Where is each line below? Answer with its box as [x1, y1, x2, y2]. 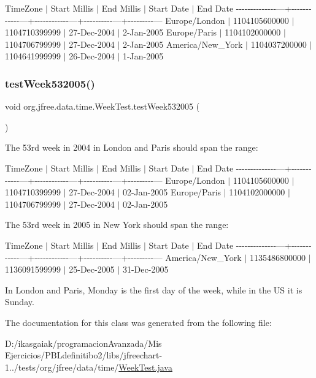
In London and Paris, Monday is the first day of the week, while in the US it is [5, 283, 303, 296]
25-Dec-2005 [69, 263, 115, 276]
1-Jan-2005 [122, 50, 164, 62]
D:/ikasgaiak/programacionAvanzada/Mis [5, 336, 162, 349]
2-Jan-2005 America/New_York [122, 37, 243, 50]
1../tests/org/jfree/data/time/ [5, 360, 119, 373]
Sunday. [5, 295, 34, 308]
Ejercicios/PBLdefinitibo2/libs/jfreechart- [5, 349, 163, 361]
